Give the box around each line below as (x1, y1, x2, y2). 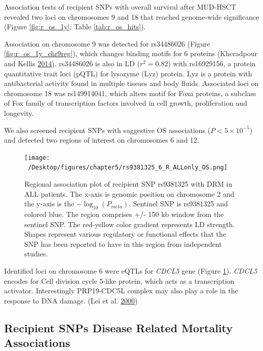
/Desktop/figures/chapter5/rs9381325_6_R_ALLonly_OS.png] (28, 164, 228, 171)
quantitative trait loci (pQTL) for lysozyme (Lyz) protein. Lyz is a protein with (4, 68, 252, 78)
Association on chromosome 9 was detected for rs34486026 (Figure (4, 38, 210, 49)
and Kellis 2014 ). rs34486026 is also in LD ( (4, 58, 140, 68)
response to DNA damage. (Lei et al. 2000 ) (4, 295, 138, 305)
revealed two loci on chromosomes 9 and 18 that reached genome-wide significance (4, 11, 259, 22)
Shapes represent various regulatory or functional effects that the (24, 229, 226, 239)
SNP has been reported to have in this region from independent (24, 238, 222, 249)
